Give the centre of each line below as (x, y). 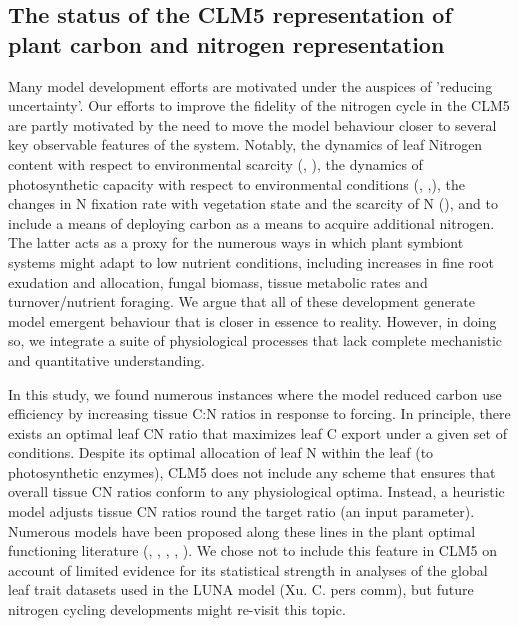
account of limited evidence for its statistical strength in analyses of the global (248, 569)
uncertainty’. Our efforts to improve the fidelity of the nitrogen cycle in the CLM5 (259, 105)
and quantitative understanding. (106, 359)
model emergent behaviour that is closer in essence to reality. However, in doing (252, 320)
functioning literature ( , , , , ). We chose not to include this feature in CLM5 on (252, 550)
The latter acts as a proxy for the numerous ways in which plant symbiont (236, 242)
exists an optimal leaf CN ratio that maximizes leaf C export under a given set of (257, 432)
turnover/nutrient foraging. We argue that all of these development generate (241, 301)
